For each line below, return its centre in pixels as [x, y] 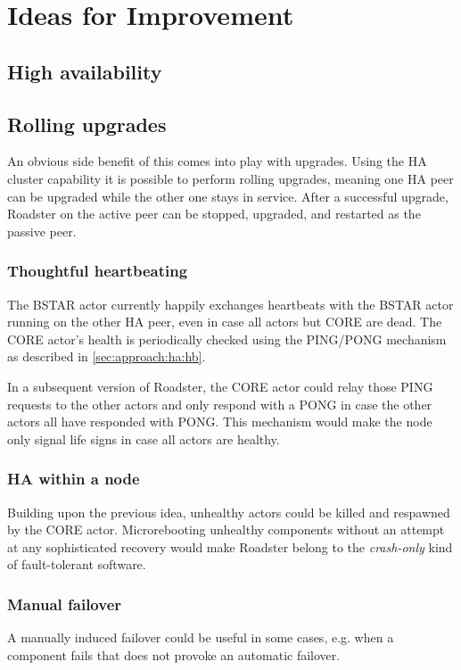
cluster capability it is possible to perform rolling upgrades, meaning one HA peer [230, 178]
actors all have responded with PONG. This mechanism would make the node [220, 422]
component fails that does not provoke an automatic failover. [174, 654]
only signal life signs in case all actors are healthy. [144, 438]
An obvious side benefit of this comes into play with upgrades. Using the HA [217, 161]
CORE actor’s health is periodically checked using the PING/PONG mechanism [227, 339]
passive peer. [42, 231]
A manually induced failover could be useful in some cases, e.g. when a [201, 637]
